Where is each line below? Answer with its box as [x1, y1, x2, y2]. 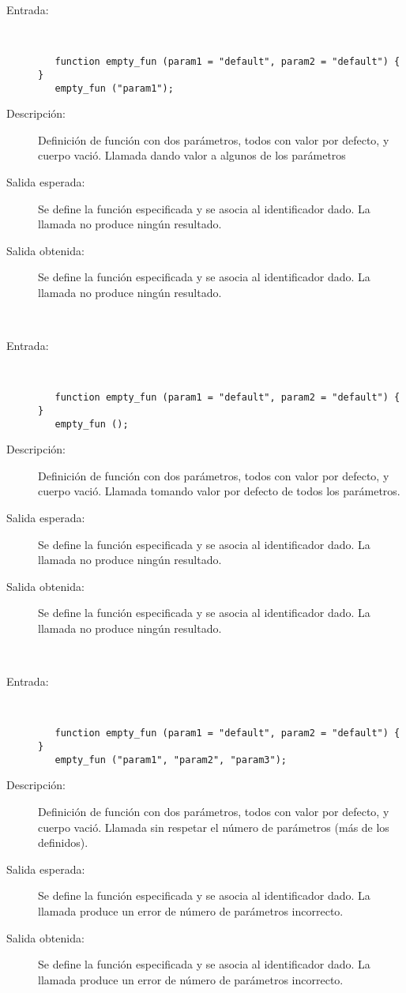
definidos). [38, 834, 88, 851]
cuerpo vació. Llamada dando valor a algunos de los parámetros [38, 147, 346, 164]
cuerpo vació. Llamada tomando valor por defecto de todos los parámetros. [38, 483, 400, 499]
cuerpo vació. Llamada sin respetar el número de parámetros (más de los [38, 818, 389, 835]
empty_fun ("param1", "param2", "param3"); [55, 754, 287, 765]
